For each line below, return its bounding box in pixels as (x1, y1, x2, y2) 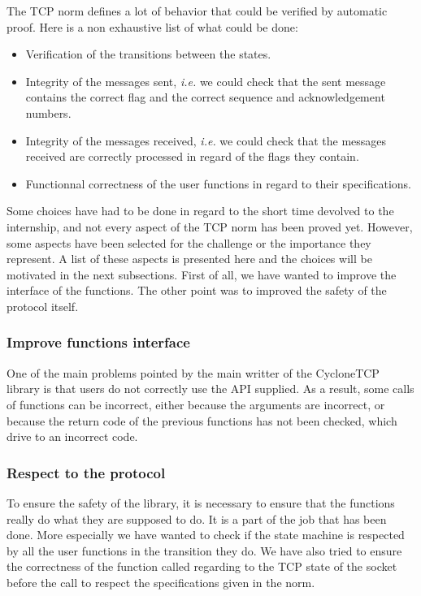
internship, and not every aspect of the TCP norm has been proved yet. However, (7, 218, 413, 235)
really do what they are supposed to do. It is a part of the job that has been (7, 510, 387, 527)
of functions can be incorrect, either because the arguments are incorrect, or (7, 395, 385, 412)
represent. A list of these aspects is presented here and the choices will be (7, 250, 372, 267)
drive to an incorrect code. (7, 428, 138, 445)
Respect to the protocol (7, 462, 166, 482)
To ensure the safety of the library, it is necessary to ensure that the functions (7, 494, 395, 511)
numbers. (25, 104, 72, 121)
